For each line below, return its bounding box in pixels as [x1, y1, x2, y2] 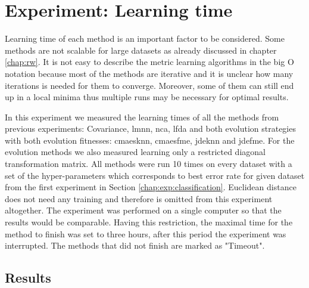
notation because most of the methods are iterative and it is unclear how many [5, 67, 294, 79]
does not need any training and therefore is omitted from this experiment [5, 192, 273, 205]
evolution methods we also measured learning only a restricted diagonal [5, 145, 266, 158]
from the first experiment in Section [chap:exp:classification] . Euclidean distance [5, 181, 296, 193]
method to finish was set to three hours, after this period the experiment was [5, 227, 286, 240]
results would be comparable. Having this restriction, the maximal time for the [5, 216, 293, 228]
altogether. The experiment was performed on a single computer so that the [5, 204, 282, 216]
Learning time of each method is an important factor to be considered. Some [5, 32, 285, 45]
